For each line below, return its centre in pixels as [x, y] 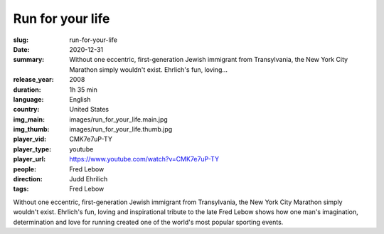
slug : [21, 40]
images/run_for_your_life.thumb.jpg [121, 129]
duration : [27, 90]
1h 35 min [83, 90]
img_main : [29, 119]
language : [28, 99]
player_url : [30, 159]
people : [25, 169]
